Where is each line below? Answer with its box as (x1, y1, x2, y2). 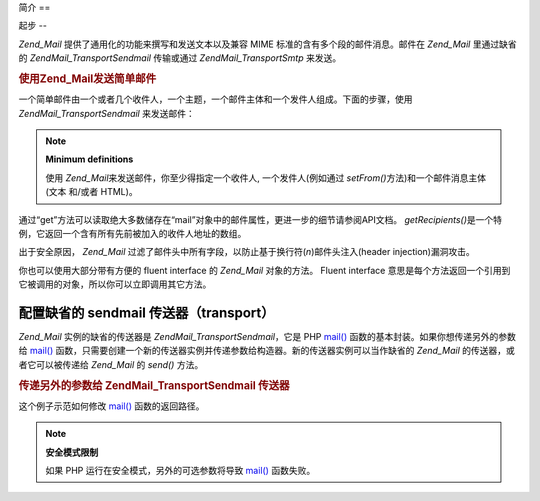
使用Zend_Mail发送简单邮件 (18, 71, 157, 85)
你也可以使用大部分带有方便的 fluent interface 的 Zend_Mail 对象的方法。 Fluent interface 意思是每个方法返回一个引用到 (18, 264, 511, 276)
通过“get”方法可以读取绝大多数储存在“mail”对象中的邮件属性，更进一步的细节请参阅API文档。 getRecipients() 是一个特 (18, 213, 503, 225)
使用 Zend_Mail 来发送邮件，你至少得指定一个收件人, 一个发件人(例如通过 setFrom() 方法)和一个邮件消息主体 (45, 171, 487, 184)
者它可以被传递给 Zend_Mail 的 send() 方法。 (18, 358, 204, 370)
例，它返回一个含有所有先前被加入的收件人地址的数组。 (18, 227, 247, 239)
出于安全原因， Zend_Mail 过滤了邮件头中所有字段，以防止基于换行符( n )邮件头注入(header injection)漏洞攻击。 (18, 246, 475, 258)
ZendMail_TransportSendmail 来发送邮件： (18, 107, 195, 119)
